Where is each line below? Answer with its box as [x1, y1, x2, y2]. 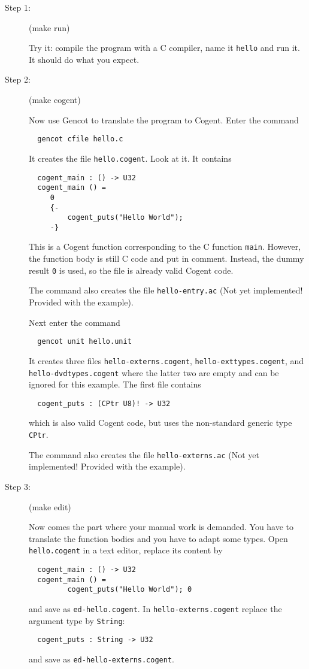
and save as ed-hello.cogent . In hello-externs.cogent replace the [29, 602, 282, 614]
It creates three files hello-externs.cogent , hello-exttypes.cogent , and [29, 354, 304, 367]
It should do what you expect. [29, 53, 140, 65]
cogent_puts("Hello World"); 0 [67, 585, 192, 594]
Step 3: [5, 480, 31, 492]
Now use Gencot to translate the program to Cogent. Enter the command [29, 113, 299, 126]
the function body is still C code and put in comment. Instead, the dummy [29, 252, 304, 265]
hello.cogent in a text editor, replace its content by [29, 544, 223, 556]
